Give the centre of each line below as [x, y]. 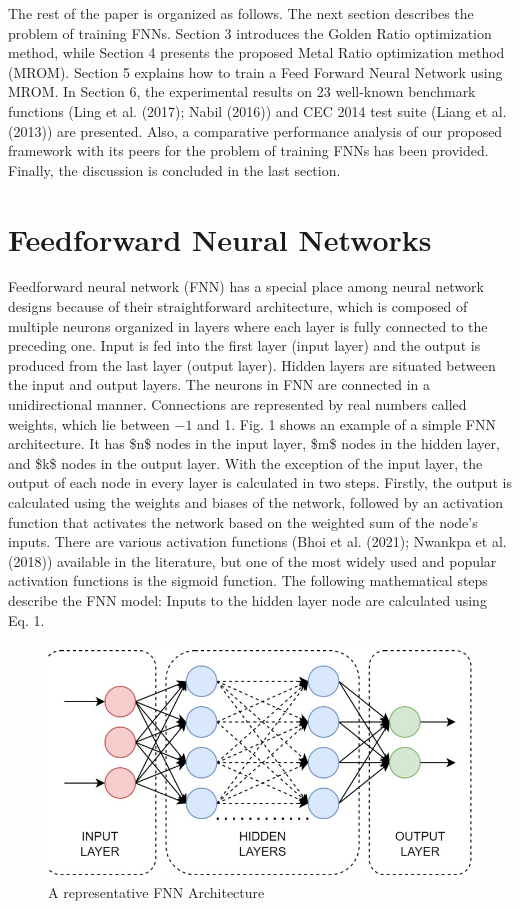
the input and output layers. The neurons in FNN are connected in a [219, 384]
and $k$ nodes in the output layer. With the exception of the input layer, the [245, 462]
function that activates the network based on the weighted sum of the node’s [243, 521]
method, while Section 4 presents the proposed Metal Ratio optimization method [256, 52]
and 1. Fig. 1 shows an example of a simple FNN [346, 423]
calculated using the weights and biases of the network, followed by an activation [255, 502]
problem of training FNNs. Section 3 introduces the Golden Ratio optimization [250, 32]
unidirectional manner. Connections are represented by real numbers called [237, 404]
